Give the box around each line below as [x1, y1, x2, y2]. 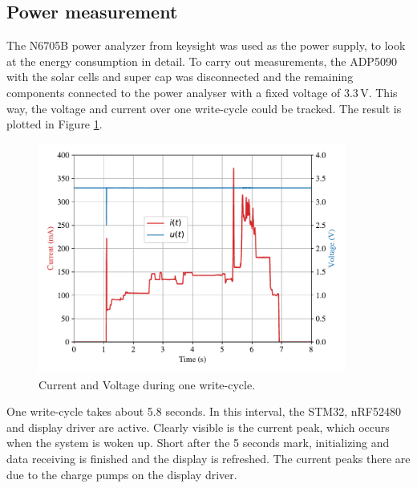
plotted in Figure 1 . [6, 116, 103, 132]
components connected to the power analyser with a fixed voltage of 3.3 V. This [6, 83, 398, 100]
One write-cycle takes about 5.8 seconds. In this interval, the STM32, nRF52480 [6, 403, 401, 420]
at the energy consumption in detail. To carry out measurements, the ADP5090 [6, 52, 397, 69]
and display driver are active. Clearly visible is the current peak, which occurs [6, 418, 390, 435]
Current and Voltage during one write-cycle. [38, 376, 256, 392]
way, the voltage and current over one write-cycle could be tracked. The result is [6, 100, 402, 116]
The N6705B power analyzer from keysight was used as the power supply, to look [6, 37, 406, 54]
